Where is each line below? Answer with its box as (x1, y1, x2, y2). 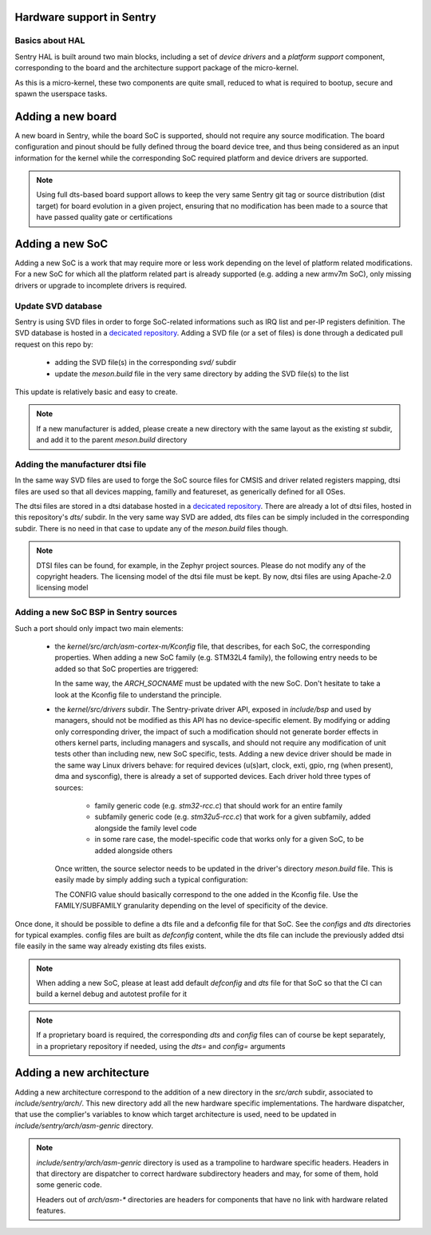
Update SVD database (14, 300, 103, 312)
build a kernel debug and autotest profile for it (36, 989, 188, 999)
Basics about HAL (14, 35, 85, 46)
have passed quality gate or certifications (36, 212, 173, 222)
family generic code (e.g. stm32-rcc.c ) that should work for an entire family (94, 801, 343, 811)
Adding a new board (14, 109, 117, 123)
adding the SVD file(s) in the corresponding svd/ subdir (54, 358, 237, 367)
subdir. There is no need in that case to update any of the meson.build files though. (14, 523, 289, 533)
